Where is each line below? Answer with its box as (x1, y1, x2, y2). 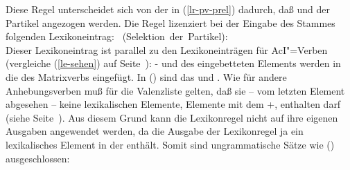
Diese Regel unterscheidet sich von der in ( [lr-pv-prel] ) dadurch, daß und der (6, 2, 330, 16)
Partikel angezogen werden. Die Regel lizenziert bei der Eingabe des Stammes (6, 15, 335, 30)
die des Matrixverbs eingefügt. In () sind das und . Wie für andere (6, 69, 287, 84)
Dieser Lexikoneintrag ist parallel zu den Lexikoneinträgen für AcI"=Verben (6, 42, 328, 57)
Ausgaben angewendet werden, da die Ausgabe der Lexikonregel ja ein (6, 124, 304, 138)
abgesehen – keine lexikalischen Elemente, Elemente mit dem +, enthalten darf (6, 97, 341, 111)
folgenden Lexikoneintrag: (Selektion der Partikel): (6, 29, 228, 44)
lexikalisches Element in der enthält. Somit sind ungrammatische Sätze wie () (6, 137, 335, 151)
